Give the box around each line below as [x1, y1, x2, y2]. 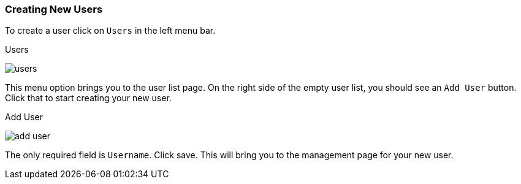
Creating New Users [5, 3, 103, 15]
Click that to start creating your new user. [5, 93, 172, 104]
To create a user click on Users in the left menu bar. [5, 25, 216, 36]
